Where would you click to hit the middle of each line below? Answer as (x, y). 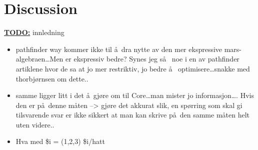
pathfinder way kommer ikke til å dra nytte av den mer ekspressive (119, 49)
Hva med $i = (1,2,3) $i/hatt (60, 141)
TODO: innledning (34, 32)
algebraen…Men (39, 59)
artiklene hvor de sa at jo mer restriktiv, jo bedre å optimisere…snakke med (133, 68)
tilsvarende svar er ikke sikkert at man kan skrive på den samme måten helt (132, 115)
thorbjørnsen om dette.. (52, 78)
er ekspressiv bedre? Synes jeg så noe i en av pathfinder (152, 59)
